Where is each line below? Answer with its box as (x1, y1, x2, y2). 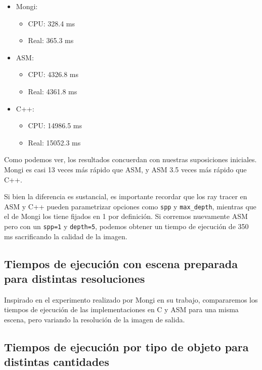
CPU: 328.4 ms (28, 18, 75, 28)
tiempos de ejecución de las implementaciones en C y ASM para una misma (4, 304, 239, 315)
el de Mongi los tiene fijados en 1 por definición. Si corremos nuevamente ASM (4, 211, 248, 221)
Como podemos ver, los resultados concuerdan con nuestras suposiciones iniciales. (4, 154, 257, 165)
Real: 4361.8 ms (28, 86, 77, 96)
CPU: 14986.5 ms (28, 120, 82, 131)
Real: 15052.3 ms (28, 137, 81, 147)
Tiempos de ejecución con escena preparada (4, 255, 238, 271)
